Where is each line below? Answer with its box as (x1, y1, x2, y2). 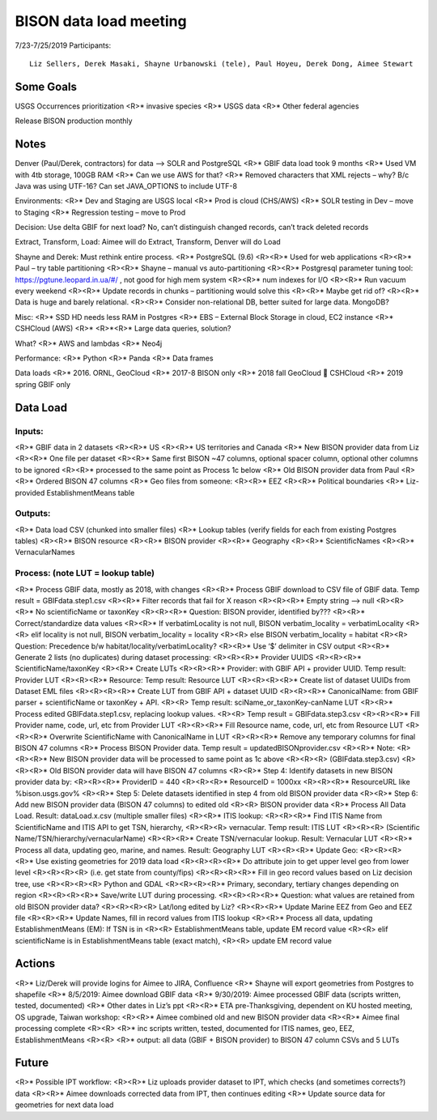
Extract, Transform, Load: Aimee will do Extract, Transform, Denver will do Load (15, 237, 281, 247)
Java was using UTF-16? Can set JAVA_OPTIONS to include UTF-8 (15, 181, 238, 190)
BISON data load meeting (15, 12, 187, 30)
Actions (15, 956, 56, 971)
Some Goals (15, 79, 77, 93)
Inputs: (15, 425, 44, 437)
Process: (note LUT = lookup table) (15, 568, 155, 579)
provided (15, 488, 45, 497)
